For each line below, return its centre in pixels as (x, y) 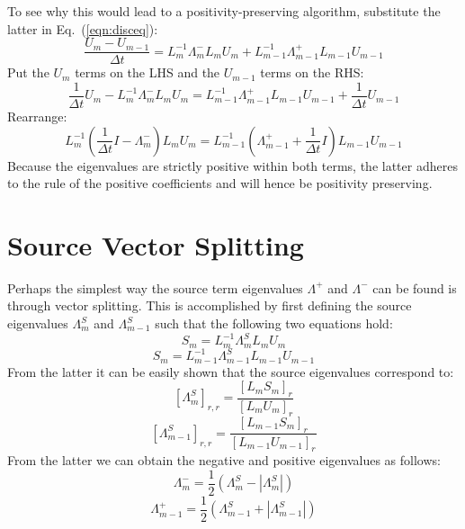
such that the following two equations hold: (274, 323)
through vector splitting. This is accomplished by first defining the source (210, 305)
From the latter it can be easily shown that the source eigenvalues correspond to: (231, 371)
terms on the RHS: (312, 72)
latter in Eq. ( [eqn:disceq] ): (83, 28)
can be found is (415, 287)
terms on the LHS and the (148, 72)
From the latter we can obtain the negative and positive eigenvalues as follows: (224, 460)
